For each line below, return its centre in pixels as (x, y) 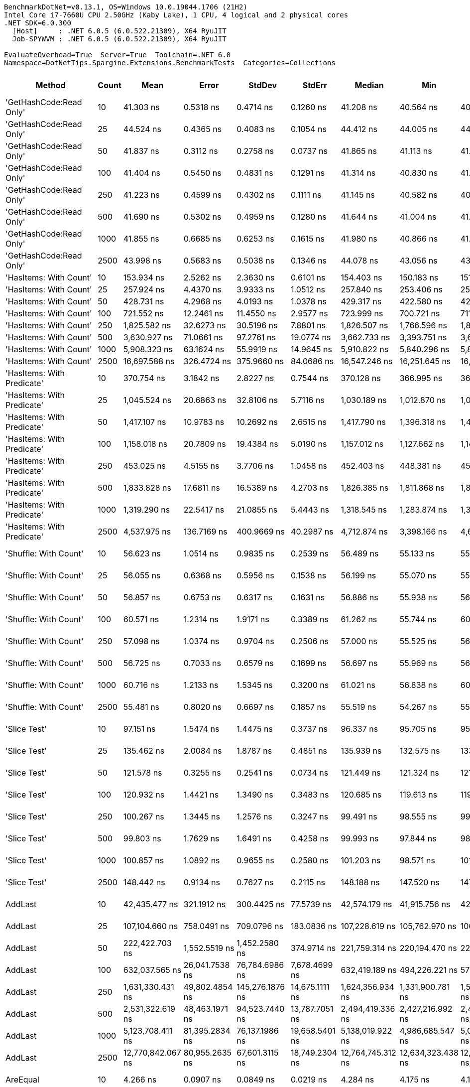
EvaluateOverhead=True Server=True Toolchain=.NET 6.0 (117, 55)
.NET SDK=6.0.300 (38, 23)
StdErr (315, 85)
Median (369, 85)
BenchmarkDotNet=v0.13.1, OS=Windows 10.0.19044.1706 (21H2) (126, 7)
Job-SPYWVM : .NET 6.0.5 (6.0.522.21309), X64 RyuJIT (119, 39)
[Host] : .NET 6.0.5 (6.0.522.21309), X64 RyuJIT (119, 31)
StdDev (263, 85)
